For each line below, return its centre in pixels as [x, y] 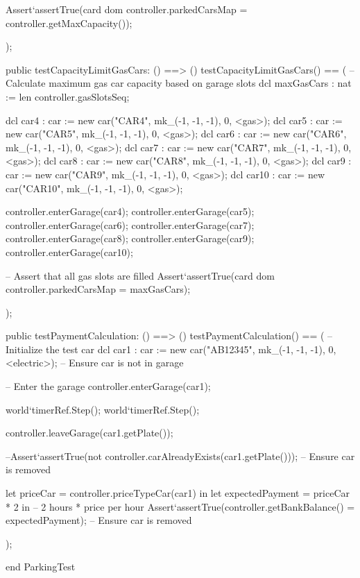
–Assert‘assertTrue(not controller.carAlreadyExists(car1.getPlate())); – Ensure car [180, 456]
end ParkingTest [41, 567]
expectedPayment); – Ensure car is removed [99, 520]
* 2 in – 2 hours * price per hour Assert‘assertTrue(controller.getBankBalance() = [180, 506]
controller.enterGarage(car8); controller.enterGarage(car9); [130, 238]
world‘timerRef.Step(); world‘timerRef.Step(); [103, 409]
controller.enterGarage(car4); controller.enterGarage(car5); [130, 211]
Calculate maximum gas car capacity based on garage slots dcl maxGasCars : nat [179, 83]
